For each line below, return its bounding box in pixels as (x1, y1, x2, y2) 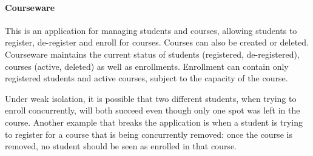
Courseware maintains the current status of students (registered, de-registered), (5, 47, 300, 60)
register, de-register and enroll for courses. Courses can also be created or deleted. (5, 36, 309, 49)
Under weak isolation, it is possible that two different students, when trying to (5, 92, 297, 104)
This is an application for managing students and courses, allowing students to (5, 24, 297, 36)
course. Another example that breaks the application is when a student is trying (5, 115, 303, 128)
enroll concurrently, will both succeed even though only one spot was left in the (5, 104, 300, 117)
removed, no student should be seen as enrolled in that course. (5, 140, 237, 152)
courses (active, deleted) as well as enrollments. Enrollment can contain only (5, 59, 289, 72)
